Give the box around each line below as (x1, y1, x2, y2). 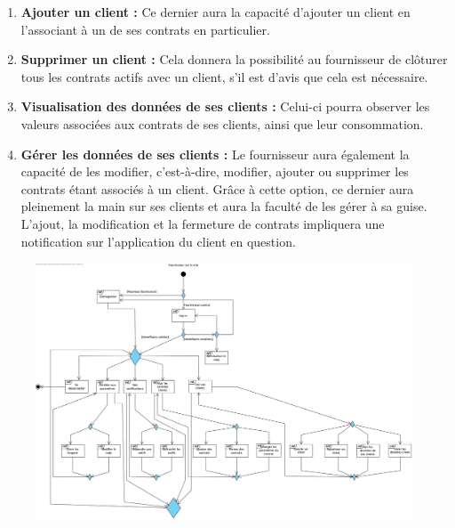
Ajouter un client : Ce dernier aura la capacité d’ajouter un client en (20, 3, 411, 20)
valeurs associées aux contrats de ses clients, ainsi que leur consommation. (20, 114, 424, 133)
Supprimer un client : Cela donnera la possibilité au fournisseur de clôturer (20, 50, 448, 69)
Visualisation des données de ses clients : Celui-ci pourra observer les (20, 97, 430, 116)
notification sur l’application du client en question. (20, 232, 296, 250)
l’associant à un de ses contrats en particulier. (20, 20, 270, 38)
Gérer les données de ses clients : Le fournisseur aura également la (20, 144, 410, 163)
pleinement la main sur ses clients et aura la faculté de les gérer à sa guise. (20, 197, 427, 215)
